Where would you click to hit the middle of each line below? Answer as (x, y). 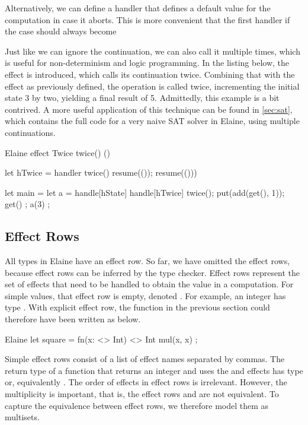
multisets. (22, 417)
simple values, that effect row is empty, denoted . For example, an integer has (145, 295)
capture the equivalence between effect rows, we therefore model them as (137, 405)
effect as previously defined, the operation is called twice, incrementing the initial (152, 86)
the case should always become (61, 31)
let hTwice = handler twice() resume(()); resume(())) (101, 172)
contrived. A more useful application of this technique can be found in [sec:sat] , (149, 109)
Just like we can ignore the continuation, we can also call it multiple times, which (153, 51)
